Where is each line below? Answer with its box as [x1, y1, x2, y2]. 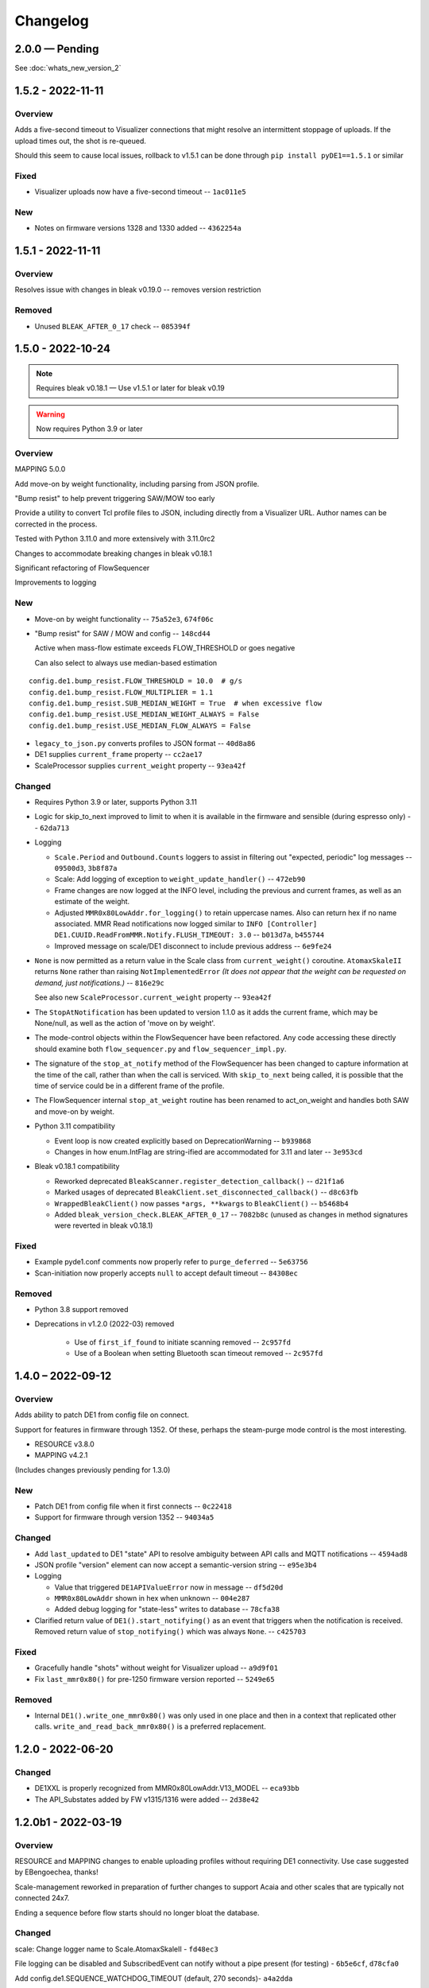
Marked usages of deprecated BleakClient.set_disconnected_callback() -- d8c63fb [54, 1187, 359, 1197]
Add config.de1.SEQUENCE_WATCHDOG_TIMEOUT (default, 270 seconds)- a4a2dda [14, 1973, 293, 1983]
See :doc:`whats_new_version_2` [14, 64, 122, 73]
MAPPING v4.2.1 [34, 1450, 88, 1460]
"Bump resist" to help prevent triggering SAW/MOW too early [14, 494, 215, 503]
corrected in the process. [14, 519, 98, 529]
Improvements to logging [14, 577, 97, 588]
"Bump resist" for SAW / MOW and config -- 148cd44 [34, 628, 211, 638]
